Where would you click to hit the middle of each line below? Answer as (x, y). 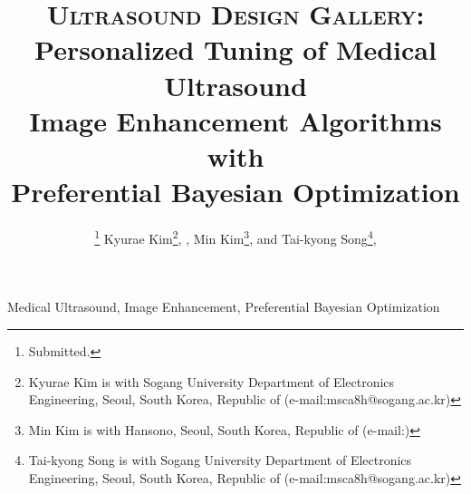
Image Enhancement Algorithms (235, 120)
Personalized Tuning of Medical (235, 49)
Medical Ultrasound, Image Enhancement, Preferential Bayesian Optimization (224, 307)
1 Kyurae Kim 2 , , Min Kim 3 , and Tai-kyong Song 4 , (235, 237)
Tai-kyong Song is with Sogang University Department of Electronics (220, 460)
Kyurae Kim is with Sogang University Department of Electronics (211, 381)
